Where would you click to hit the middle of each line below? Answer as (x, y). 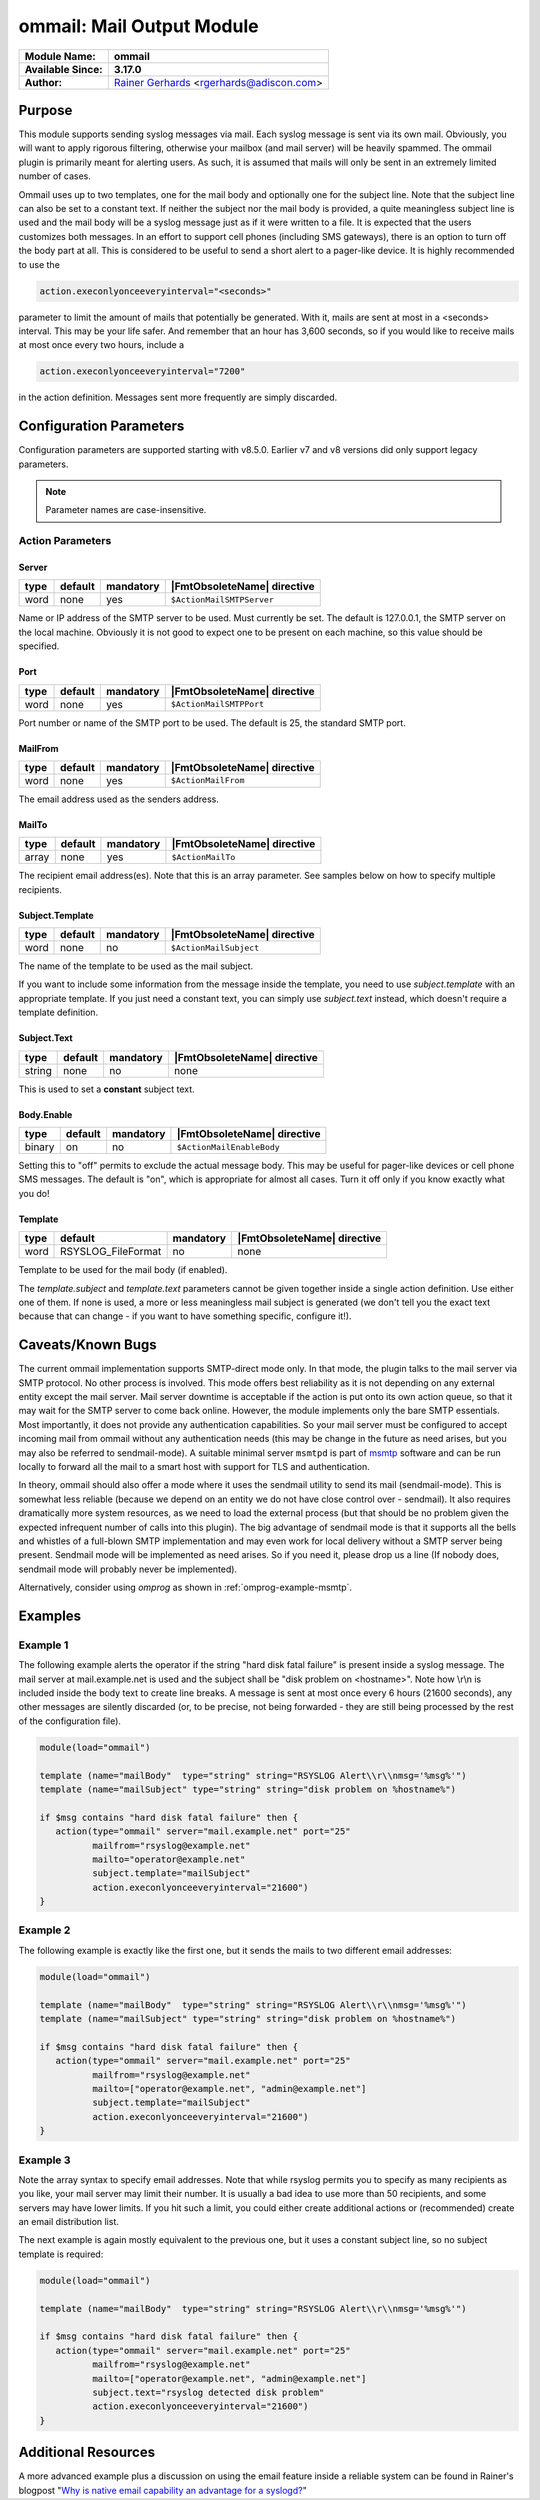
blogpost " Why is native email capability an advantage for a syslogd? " (162, 2490)
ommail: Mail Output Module (138, 26)
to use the (39, 264)
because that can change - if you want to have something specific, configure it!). (185, 1316)
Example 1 (43, 1645)
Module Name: (60, 56)
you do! (34, 1193)
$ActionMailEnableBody (228, 1146)
